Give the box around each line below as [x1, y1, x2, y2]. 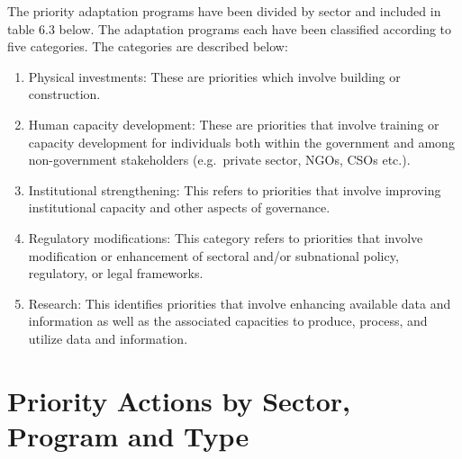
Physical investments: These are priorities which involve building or [28, 67, 401, 85]
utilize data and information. [28, 328, 188, 347]
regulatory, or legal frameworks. [28, 264, 204, 283]
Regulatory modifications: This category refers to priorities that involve [28, 228, 423, 247]
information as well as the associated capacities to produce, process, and [28, 311, 428, 330]
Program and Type [7, 417, 249, 454]
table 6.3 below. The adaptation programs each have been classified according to [7, 19, 452, 38]
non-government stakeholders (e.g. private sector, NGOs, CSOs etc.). [28, 150, 411, 169]
